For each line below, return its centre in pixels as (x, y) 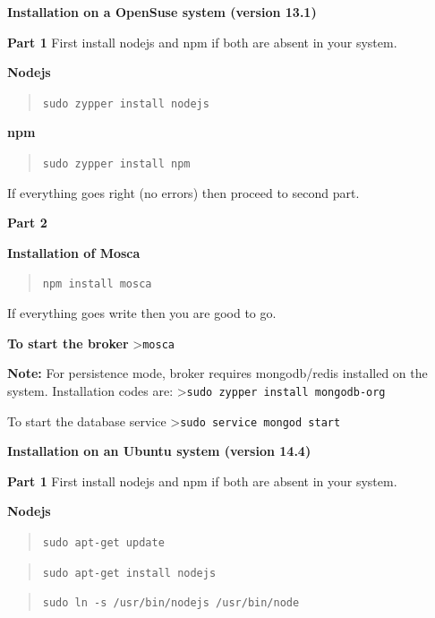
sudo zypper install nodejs (126, 103)
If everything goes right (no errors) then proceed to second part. (183, 192)
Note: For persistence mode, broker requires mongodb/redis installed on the (217, 373)
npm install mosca (97, 284)
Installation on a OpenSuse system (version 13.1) (162, 12)
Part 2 (27, 223)
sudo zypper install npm (116, 164)
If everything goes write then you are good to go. (142, 313)
